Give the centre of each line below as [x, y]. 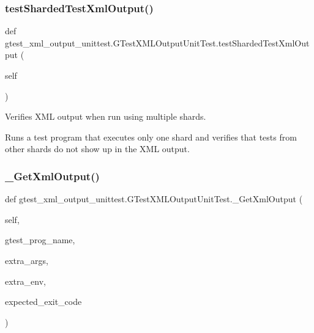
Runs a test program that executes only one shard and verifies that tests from [151, 137]
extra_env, [25, 281]
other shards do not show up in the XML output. [97, 149]
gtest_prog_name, [40, 240]
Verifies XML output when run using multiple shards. [106, 116]
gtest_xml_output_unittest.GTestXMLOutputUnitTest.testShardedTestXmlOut [157, 42]
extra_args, [27, 260]
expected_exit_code [43, 302]
